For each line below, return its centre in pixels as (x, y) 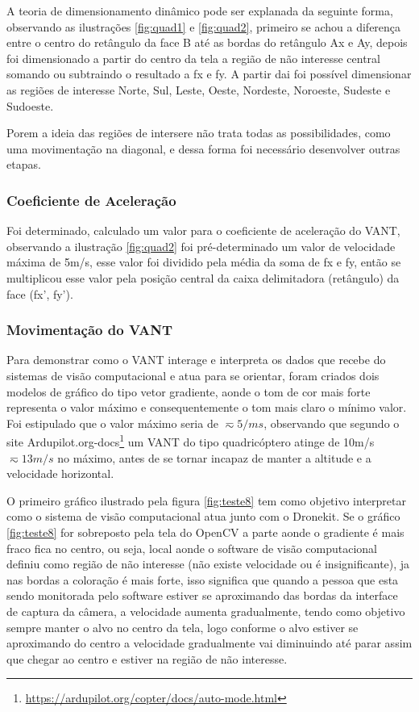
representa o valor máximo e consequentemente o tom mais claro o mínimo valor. (207, 407)
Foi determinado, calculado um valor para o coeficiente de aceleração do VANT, (203, 230)
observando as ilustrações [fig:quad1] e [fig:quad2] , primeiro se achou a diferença (204, 26)
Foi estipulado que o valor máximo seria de (112, 423)
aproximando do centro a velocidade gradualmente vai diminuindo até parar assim (209, 643)
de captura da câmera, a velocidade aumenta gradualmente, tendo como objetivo (206, 611)
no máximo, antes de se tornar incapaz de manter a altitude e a (214, 457)
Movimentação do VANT (90, 330)
